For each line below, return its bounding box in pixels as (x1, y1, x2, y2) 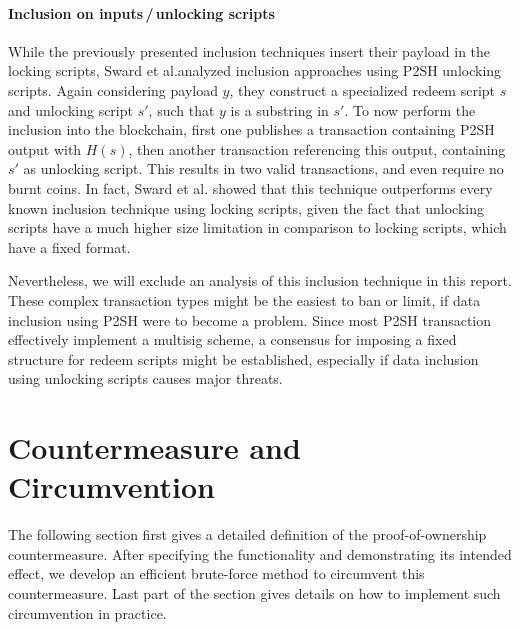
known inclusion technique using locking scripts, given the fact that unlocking (8, 197, 484, 218)
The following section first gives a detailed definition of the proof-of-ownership (8, 524, 487, 545)
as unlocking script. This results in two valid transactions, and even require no (23, 158, 504, 179)
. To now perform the (344, 99, 476, 120)
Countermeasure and (8, 427, 301, 468)
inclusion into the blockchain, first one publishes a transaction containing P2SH (8, 119, 495, 140)
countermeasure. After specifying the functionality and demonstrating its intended (8, 543, 512, 564)
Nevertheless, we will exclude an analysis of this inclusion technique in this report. (8, 270, 512, 291)
